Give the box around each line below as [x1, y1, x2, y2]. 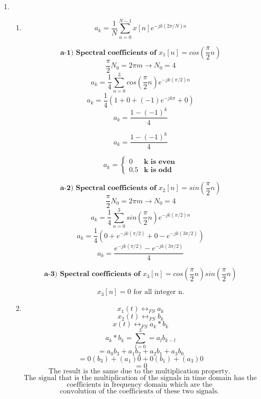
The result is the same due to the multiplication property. [48, 367, 231, 375]
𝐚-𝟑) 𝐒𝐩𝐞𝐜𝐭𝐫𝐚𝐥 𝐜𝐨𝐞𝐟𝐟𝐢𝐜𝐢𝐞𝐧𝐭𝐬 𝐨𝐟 [44, 270, 141, 278]
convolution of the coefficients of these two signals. [60, 387, 219, 395]
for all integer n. [133, 288, 184, 296]
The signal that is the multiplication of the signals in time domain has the [24, 374, 257, 382]
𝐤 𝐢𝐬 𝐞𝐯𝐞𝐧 [144, 158, 176, 165]
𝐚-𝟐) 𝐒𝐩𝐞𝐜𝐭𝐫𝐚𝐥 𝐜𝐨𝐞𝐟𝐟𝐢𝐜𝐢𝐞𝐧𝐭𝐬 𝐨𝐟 [60, 184, 157, 192]
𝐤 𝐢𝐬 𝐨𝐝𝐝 [144, 166, 172, 174]
